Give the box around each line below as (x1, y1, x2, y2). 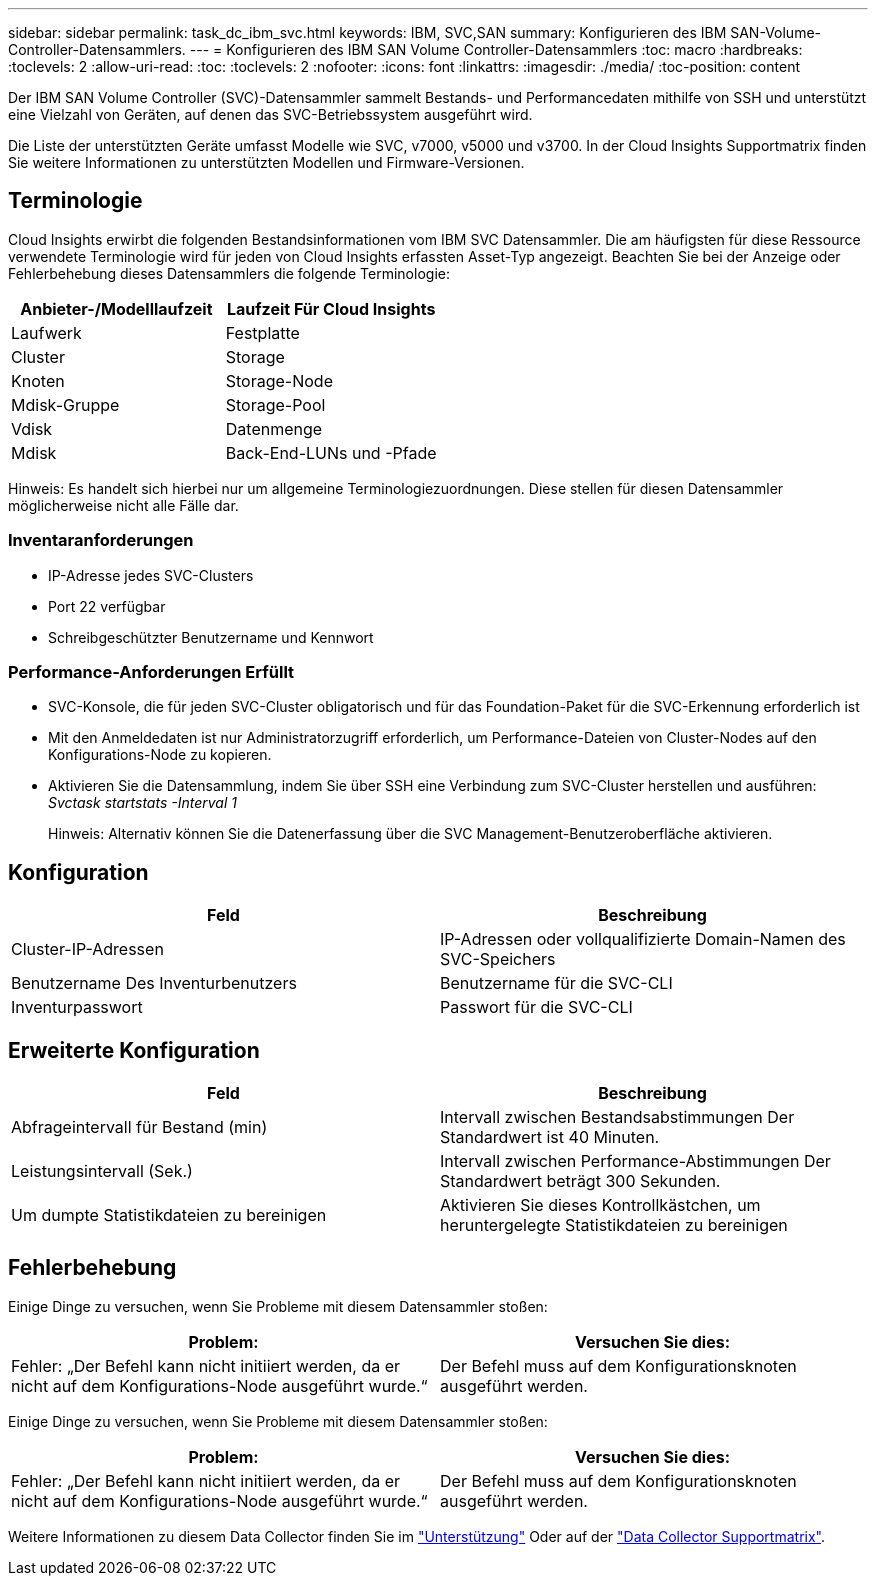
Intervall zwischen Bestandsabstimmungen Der (440, 1107, 795, 1128)
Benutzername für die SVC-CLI (440, 973, 673, 994)
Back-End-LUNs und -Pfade (225, 442, 437, 463)
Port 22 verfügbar (48, 597, 166, 615)
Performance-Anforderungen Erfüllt (8, 661, 295, 682)
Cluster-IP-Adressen (11, 939, 164, 960)
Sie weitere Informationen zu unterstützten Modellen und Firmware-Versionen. (8, 154, 525, 171)
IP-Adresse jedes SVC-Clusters (48, 566, 254, 584)
